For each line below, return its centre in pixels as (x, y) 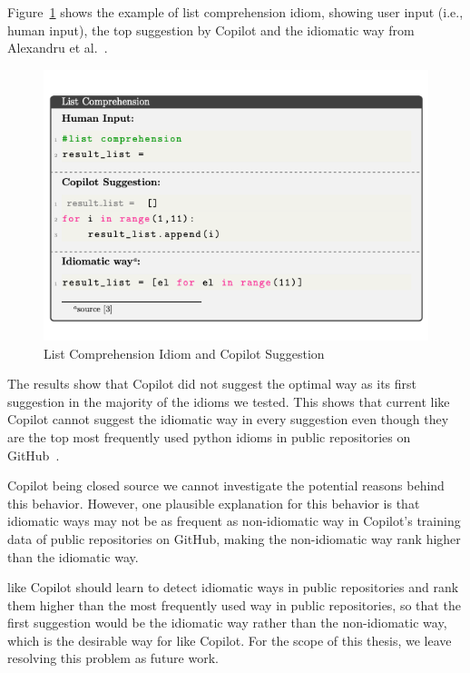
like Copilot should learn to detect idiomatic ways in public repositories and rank (233, 587)
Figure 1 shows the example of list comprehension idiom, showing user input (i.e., (235, 12)
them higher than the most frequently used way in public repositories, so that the (234, 604)
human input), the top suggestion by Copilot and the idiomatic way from (211, 30)
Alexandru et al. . (58, 48)
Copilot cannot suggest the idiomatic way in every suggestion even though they (228, 419)
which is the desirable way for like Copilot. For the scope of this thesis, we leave (230, 640)
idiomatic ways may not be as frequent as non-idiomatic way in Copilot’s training (234, 521)
